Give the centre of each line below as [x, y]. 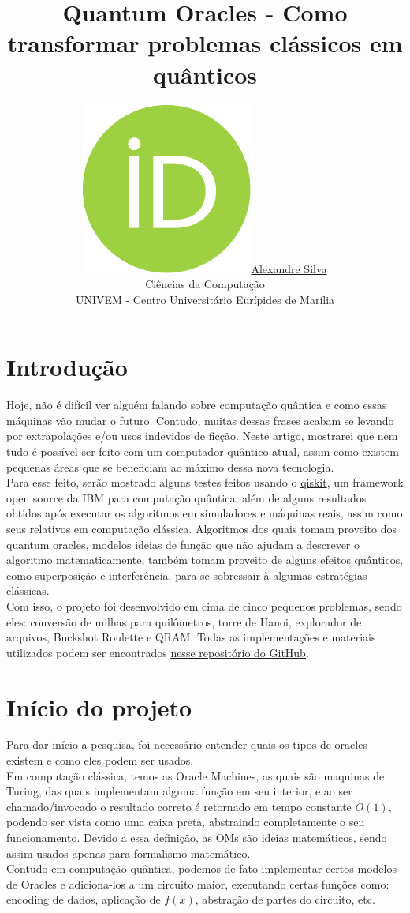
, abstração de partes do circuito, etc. [285, 899]
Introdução [67, 367]
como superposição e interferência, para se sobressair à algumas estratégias [187, 575]
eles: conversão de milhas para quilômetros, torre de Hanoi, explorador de [184, 621]
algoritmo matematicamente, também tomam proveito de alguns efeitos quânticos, [205, 560]
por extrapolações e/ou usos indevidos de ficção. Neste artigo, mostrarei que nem [202, 436]
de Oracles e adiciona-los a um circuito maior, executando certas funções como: [198, 883]
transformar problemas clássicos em [205, 43]
